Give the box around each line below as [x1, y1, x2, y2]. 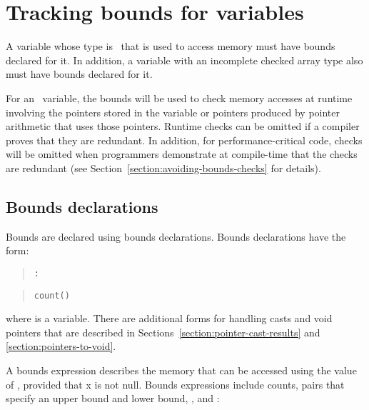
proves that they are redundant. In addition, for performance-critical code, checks [6, 132, 363, 147]
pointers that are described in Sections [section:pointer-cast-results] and [6, 324, 320, 339]
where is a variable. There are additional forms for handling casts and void [6, 311, 333, 326]
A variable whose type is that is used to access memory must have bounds [6, 39, 335, 54]
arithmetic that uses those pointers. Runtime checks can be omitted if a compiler [6, 119, 360, 134]
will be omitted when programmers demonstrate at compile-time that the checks [6, 146, 358, 161]
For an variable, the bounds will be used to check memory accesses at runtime [6, 90, 353, 105]
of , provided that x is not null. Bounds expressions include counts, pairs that [6, 376, 345, 391]
